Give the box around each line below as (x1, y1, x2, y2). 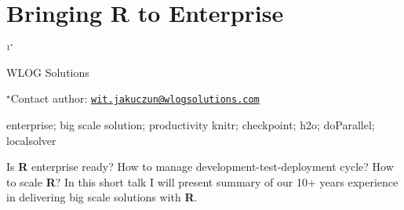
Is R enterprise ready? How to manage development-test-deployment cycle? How (6, 158, 394, 175)
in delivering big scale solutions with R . (6, 189, 198, 205)
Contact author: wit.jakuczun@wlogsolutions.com (10, 90, 260, 107)
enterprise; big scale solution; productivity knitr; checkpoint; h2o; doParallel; (6, 117, 375, 133)
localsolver (6, 132, 56, 148)
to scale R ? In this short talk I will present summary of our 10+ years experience (6, 173, 399, 190)
